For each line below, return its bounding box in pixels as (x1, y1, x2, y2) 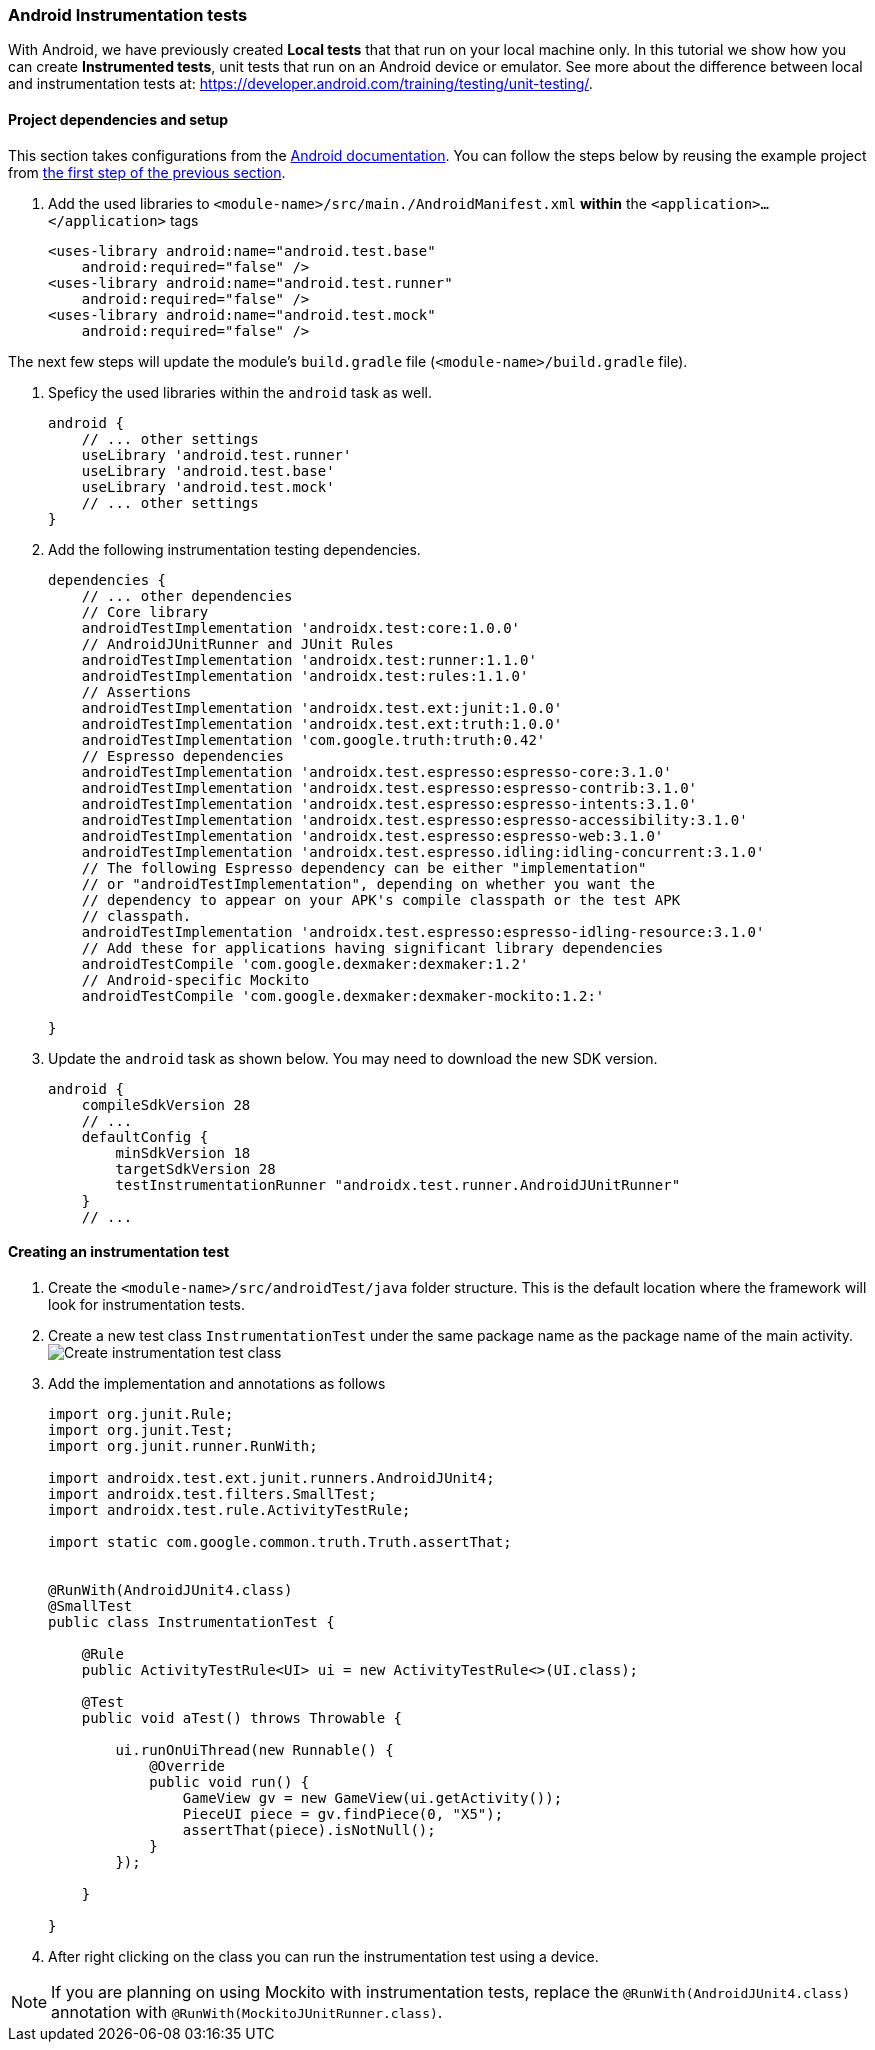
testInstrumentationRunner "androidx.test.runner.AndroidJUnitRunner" (115, 1176, 681, 1193)
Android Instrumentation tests (8, 5, 248, 25)
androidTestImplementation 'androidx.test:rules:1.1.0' (81, 667, 529, 684)
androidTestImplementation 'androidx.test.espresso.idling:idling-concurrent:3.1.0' (81, 843, 765, 860)
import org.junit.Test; (48, 1421, 234, 1438)
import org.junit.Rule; (48, 1405, 234, 1422)
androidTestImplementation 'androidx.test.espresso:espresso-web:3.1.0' (81, 827, 664, 844)
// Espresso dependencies (81, 747, 285, 764)
